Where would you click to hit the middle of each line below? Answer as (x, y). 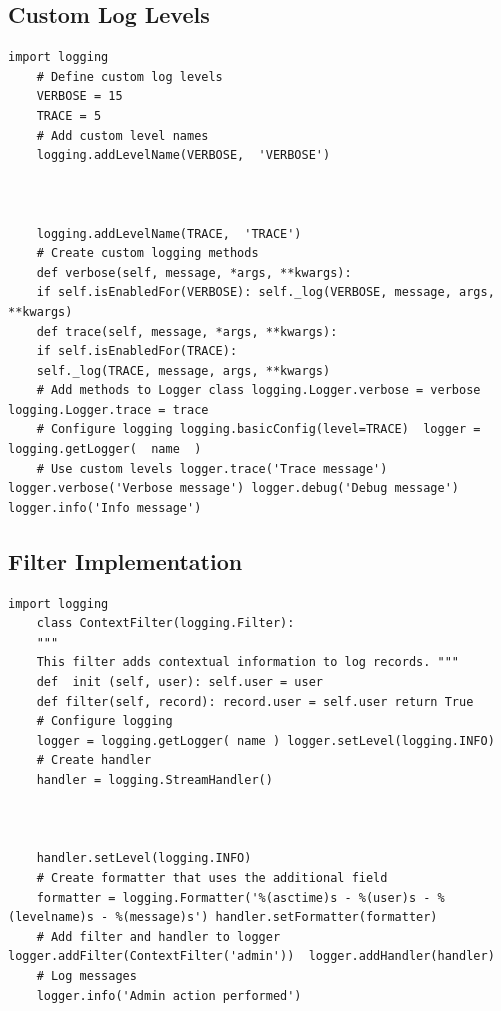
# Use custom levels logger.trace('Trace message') (212, 468)
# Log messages (86, 975)
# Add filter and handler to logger (158, 936)
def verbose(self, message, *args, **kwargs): (194, 272)
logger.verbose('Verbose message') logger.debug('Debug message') (234, 488)
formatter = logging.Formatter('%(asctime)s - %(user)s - (233, 897)
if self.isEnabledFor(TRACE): (137, 351)
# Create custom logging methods (147, 253)
